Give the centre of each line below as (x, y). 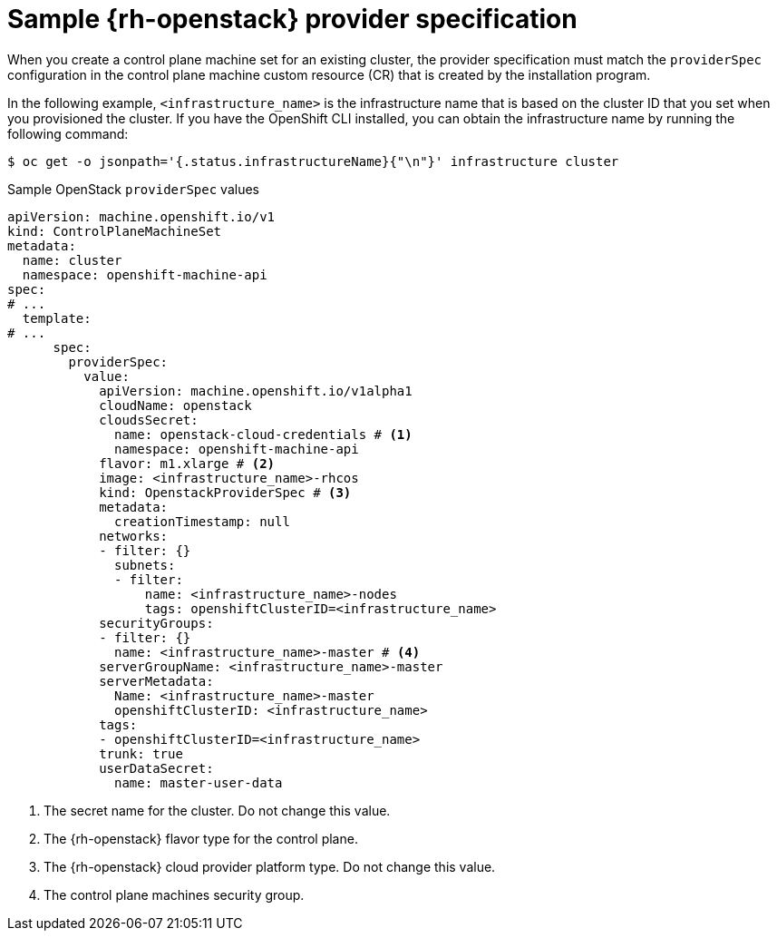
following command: (68, 133)
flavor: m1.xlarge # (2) (187, 463)
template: (57, 318)
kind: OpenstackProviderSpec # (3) (225, 492)
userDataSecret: (156, 768)
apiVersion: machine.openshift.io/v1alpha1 (256, 391)
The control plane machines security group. (174, 894)
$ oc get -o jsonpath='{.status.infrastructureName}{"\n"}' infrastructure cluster (313, 161)
